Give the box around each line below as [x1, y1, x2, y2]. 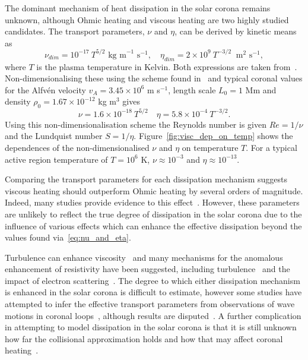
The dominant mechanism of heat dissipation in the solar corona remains [5, 2, 271, 14]
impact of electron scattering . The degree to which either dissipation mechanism [5, 274, 300, 286]
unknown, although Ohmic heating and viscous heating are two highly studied [5, 13, 289, 26]
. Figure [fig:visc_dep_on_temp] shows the [134, 130, 293, 142]
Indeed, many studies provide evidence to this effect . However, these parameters [5, 196, 300, 209]
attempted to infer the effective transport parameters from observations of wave [5, 298, 295, 310]
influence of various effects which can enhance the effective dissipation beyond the [5, 219, 302, 232]
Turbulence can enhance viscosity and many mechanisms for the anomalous [5, 251, 283, 263]
